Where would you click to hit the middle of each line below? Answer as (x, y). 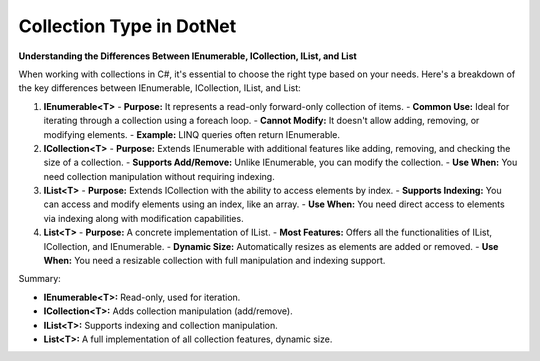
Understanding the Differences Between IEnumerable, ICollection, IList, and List (187, 56)
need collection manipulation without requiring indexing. (159, 176)
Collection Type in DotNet (127, 26)
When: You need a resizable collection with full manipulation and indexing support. (214, 261)
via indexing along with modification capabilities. (143, 218)
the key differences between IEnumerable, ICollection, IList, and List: (160, 88)
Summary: (40, 279)
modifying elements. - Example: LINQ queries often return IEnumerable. (191, 134)
